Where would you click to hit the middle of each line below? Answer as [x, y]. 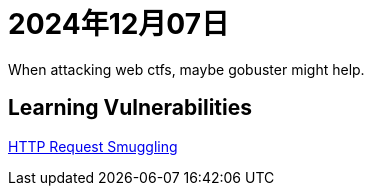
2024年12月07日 [118, 24]
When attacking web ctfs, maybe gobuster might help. [186, 69]
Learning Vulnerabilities [130, 108]
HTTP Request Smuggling [93, 146]
